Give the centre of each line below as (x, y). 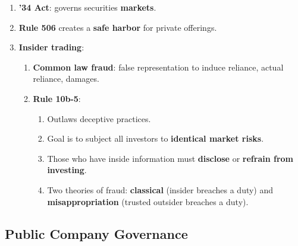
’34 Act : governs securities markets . (87, 7)
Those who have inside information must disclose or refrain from (170, 158)
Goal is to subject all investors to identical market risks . (156, 138)
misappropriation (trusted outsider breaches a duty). (148, 201)
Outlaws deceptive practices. (99, 118)
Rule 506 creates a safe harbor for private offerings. (118, 27)
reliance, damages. (66, 79)
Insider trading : (51, 47)
